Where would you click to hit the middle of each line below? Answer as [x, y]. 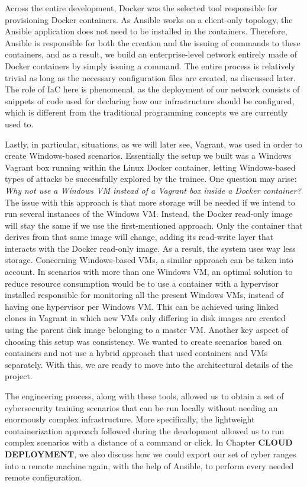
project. [19, 376]
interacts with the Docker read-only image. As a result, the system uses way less [150, 248]
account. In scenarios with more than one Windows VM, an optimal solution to [149, 272]
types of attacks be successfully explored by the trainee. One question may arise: [151, 179]
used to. [19, 124]
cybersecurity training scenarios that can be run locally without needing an [141, 407]
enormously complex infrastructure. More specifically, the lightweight [130, 419]
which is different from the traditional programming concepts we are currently [146, 112]
